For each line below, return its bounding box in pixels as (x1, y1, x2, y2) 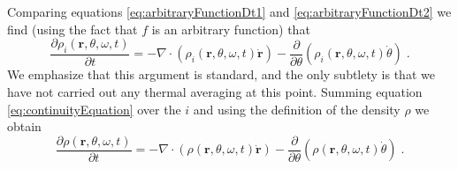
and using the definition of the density (193, 99, 401, 118)
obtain (7, 117, 42, 136)
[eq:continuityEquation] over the (7, 99, 181, 118)
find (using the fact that (7, 19, 138, 38)
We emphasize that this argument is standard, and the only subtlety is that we (7, 65, 435, 84)
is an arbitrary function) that (151, 19, 310, 38)
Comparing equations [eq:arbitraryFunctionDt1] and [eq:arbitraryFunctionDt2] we (7, 3, 452, 20)
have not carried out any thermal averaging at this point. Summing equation (7, 83, 423, 101)
